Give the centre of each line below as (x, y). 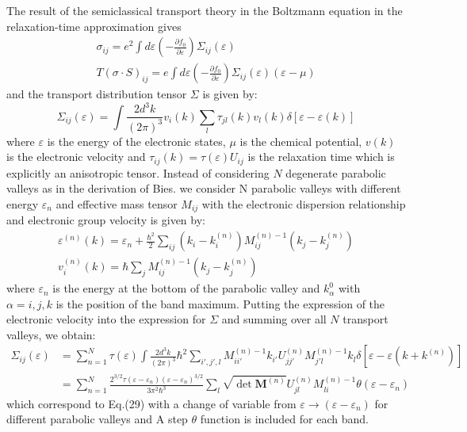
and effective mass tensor (117, 203)
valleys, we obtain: (51, 334)
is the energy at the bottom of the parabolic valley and (186, 288)
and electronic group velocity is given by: (106, 220)
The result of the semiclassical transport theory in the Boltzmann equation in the (205, 10)
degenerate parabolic (336, 172)
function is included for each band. (284, 419)
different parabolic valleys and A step (97, 419)
